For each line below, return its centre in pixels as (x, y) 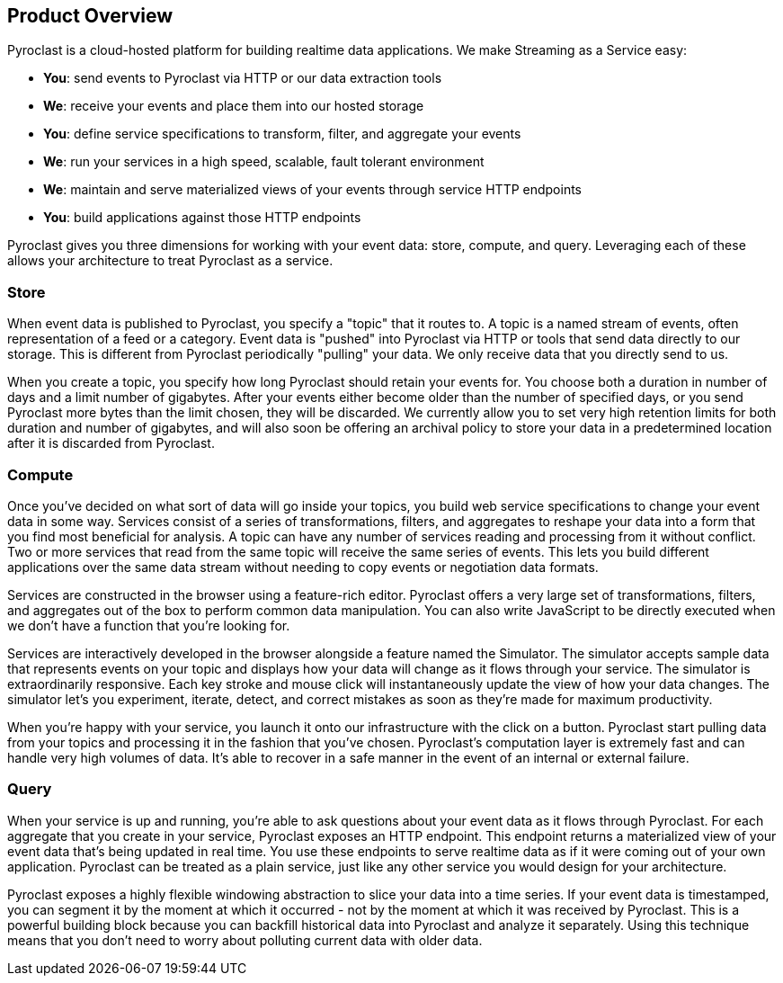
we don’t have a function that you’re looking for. (149, 625)
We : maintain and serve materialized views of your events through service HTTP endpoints (313, 190)
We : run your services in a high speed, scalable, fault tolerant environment (264, 162)
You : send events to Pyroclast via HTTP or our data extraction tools (243, 78)
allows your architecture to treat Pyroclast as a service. (170, 261)
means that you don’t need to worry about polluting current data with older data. (245, 940)
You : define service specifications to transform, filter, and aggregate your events (282, 134)
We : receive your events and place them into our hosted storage (234, 106)
